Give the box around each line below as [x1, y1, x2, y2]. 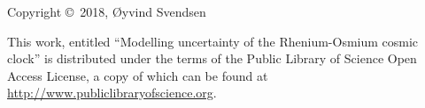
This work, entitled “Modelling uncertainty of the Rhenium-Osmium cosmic [7, 32, 419, 50]
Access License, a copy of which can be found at [7, 66, 268, 84]
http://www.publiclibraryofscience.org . [7, 83, 217, 102]
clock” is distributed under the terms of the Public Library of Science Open [7, 49, 417, 68]
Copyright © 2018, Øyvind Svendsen [7, 3, 206, 20]
